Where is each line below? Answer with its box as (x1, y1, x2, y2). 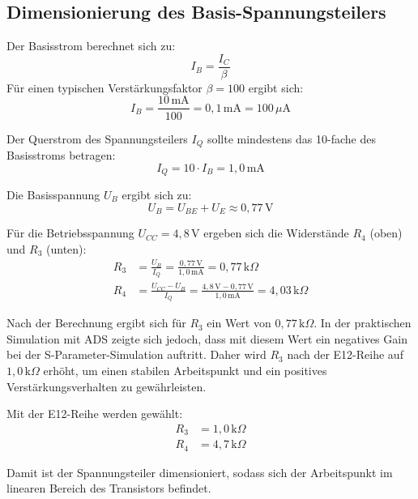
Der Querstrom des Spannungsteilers (6, 130, 188, 147)
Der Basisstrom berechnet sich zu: (6, 37, 176, 54)
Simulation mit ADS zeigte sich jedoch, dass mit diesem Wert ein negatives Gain (6, 330, 407, 347)
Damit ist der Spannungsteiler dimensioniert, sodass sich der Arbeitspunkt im (6, 463, 393, 480)
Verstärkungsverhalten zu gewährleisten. (6, 377, 207, 395)
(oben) (369, 224, 403, 241)
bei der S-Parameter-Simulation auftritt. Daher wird (6, 346, 267, 363)
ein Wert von (207, 314, 271, 331)
